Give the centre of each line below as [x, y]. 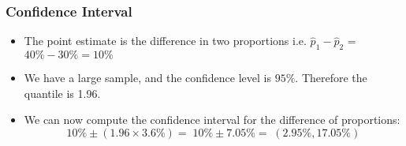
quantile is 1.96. [62, 93]
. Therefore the [331, 78]
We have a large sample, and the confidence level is [148, 78]
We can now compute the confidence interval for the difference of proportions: [212, 120]
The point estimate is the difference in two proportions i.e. [165, 41]
